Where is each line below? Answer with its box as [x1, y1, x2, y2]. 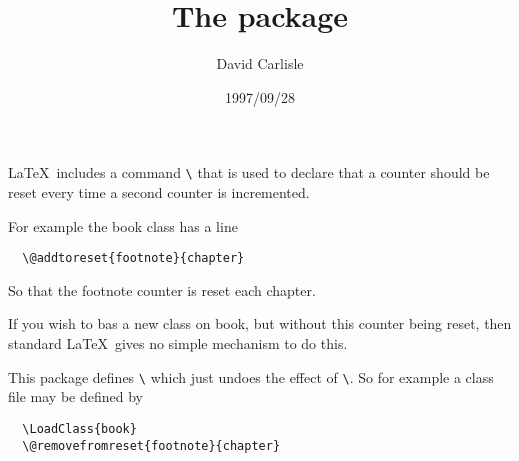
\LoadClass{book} [22, 421, 137, 436]
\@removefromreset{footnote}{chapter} [22, 438, 281, 453]
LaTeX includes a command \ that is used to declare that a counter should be [8, 162, 490, 183]
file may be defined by [8, 386, 143, 407]
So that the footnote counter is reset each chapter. [8, 279, 316, 300]
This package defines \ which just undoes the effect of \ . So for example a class [8, 366, 494, 387]
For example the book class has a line [8, 215, 238, 236]
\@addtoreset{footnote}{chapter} [22, 251, 245, 266]
